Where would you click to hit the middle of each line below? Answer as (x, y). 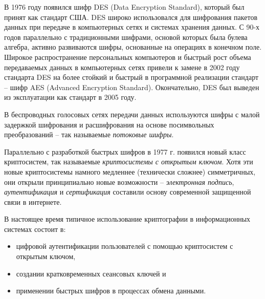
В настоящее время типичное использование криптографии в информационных (127, 219)
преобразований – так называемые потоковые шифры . (89, 134)
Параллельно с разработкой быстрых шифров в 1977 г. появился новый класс (125, 151)
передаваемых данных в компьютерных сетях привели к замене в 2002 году (122, 67)
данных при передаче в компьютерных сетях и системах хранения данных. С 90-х (132, 27)
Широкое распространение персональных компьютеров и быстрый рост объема (128, 57)
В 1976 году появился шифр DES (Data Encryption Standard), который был (124, 7)
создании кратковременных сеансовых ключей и (91, 273)
